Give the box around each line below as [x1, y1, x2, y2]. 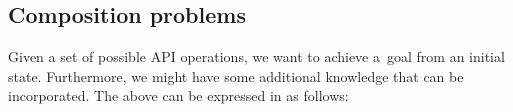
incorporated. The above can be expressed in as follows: [8, 85, 349, 106]
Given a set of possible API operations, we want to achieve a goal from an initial [8, 46, 505, 67]
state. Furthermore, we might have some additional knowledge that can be [8, 65, 464, 86]
